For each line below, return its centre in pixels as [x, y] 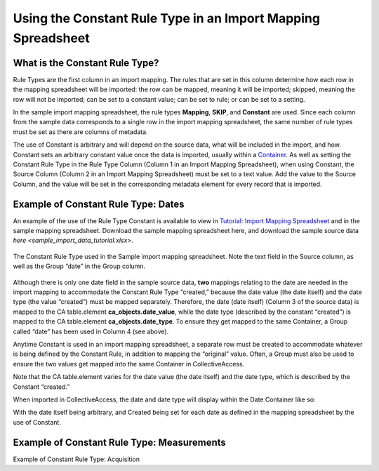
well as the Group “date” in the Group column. [79, 266]
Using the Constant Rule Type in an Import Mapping [167, 18]
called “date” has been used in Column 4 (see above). [91, 331]
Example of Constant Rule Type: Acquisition [77, 459]
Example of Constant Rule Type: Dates [99, 204]
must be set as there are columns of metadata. [80, 132]
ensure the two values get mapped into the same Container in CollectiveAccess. [129, 364]
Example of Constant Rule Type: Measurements [119, 442]
